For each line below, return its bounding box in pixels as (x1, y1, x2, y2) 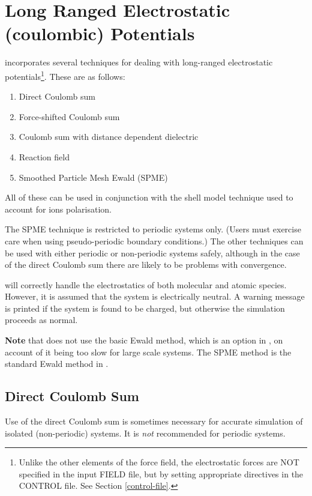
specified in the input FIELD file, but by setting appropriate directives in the (19, 467, 304, 480)
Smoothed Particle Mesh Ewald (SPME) (19, 171, 168, 183)
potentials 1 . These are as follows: (5, 68, 125, 82)
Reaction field (19, 150, 70, 163)
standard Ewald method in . (5, 357, 109, 370)
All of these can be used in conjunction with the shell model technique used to (5, 191, 293, 204)
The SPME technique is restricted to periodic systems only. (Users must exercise (5, 223, 301, 235)
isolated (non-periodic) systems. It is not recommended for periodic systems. (5, 426, 286, 439)
